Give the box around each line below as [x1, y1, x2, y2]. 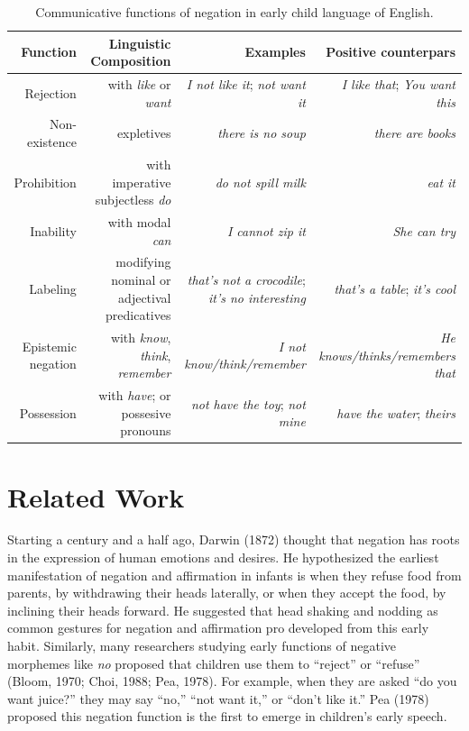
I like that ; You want [341, 75, 455, 94]
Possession [19, 403, 77, 422]
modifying [115, 252, 171, 271]
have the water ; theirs [336, 403, 455, 422]
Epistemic [22, 336, 77, 355]
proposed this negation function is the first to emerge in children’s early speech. [7, 707, 447, 726]
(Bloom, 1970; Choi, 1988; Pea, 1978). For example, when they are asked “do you [7, 672, 457, 690]
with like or [107, 75, 171, 94]
